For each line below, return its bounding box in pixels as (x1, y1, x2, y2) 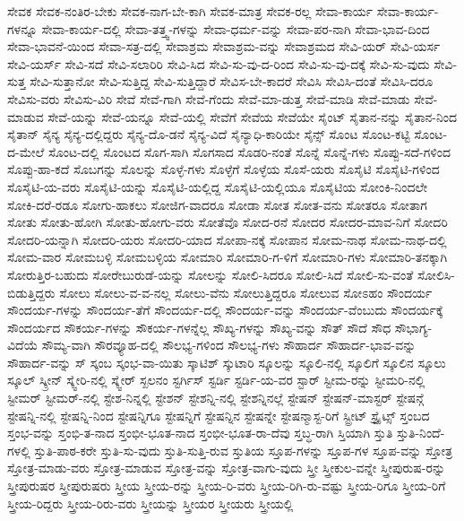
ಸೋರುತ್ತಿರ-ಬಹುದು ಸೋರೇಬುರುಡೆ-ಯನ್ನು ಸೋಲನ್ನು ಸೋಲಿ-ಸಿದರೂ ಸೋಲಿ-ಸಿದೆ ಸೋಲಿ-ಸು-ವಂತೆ (7, 265, 414, 283)
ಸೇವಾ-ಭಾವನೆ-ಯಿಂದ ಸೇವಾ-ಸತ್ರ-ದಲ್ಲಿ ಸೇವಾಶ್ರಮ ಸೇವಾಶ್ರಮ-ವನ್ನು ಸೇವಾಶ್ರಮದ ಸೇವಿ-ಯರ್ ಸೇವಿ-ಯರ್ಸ (7, 37, 441, 56)
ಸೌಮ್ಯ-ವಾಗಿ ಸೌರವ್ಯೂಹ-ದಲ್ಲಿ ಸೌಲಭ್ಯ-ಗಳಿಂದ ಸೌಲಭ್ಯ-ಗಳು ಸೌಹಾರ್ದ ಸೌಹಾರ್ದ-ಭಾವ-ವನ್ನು (41, 335, 417, 354)
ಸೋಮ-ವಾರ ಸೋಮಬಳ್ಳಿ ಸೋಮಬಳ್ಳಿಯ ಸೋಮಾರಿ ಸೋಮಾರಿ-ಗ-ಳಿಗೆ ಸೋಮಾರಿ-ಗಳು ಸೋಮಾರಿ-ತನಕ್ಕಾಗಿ (7, 247, 448, 266)
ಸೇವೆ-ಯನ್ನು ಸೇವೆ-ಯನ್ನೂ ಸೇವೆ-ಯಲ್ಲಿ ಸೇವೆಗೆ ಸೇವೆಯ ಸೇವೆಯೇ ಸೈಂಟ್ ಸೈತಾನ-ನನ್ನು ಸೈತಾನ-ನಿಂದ (47, 107, 458, 126)
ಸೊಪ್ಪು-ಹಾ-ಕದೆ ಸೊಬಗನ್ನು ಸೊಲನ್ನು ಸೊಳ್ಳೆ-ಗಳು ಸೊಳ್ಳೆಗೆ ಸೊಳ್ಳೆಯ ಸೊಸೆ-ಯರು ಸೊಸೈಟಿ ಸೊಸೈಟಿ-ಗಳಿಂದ (7, 160, 440, 178)
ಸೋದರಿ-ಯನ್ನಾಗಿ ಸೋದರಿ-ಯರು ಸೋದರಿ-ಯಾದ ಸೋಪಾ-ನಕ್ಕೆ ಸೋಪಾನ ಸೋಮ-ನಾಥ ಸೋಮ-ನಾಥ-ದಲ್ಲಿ (7, 230, 447, 248)
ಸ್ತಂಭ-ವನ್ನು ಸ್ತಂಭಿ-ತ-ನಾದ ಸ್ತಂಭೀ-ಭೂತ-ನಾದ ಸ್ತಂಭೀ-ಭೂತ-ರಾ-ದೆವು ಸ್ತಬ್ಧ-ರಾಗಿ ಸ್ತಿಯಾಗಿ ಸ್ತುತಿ (7, 423, 393, 442)
